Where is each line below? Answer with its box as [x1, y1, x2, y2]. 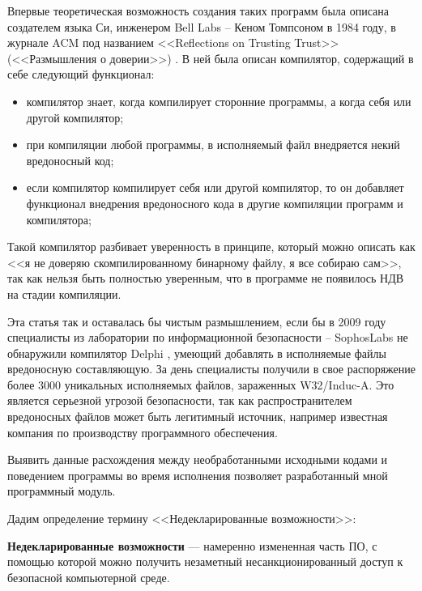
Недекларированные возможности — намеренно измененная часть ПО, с [7, 537, 377, 554]
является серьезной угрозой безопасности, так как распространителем [7, 392, 352, 409]
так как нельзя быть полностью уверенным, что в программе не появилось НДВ [7, 270, 404, 287]
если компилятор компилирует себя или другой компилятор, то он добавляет [26, 179, 404, 196]
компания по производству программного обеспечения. [7, 423, 278, 440]
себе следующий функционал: [7, 66, 155, 83]
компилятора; [26, 210, 92, 227]
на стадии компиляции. [7, 285, 121, 302]
